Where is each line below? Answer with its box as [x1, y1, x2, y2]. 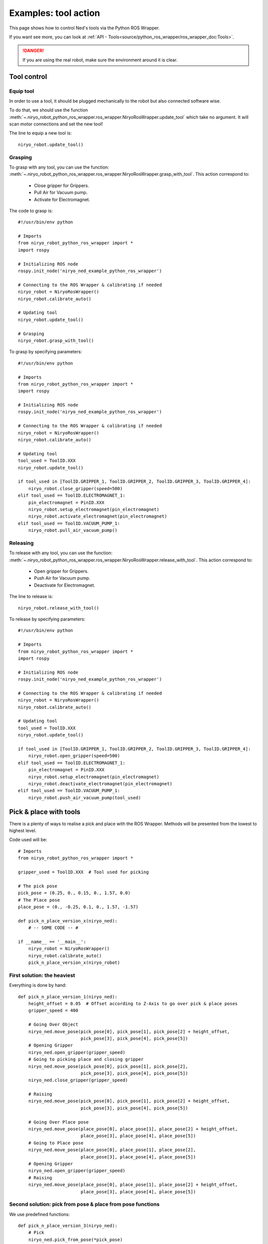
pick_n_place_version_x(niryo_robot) [28, 960, 120, 965]
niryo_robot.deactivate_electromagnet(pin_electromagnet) [28, 781, 173, 786]
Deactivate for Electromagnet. [34, 582, 95, 588]
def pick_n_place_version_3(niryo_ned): [18, 1223, 118, 1229]
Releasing [9, 539, 34, 546]
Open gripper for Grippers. [34, 568, 89, 574]
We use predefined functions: [9, 1211, 70, 1217]
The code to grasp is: [9, 207, 53, 213]
